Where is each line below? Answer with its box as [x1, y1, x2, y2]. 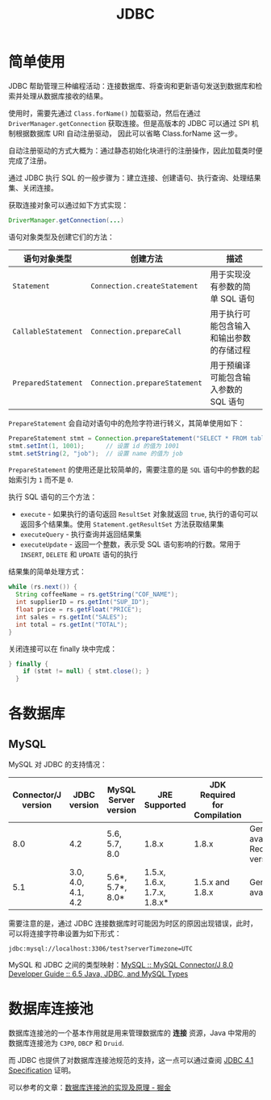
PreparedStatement [12, 378, 83, 388]
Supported [144, 800, 187, 811]
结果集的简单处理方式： [8, 567, 86, 577]
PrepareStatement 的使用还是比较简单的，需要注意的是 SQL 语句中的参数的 [8, 465, 252, 475]
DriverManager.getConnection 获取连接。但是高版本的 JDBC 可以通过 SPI [8, 118, 250, 128]
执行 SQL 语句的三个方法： [8, 492, 98, 502]
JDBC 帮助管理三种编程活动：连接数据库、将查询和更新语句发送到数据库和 [8, 81, 256, 90]
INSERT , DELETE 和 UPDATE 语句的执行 [19, 550, 139, 560]
